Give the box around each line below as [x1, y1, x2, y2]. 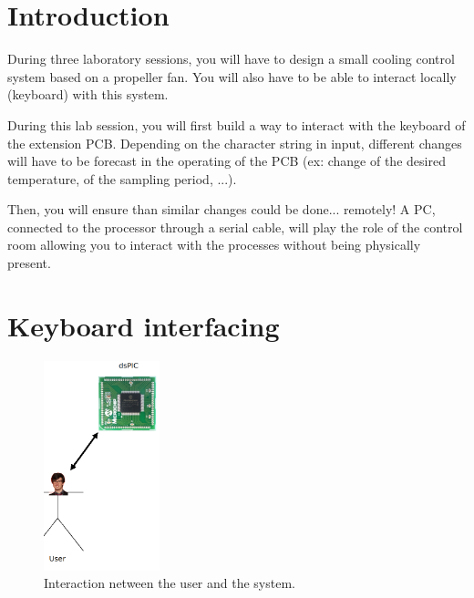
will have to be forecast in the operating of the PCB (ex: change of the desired [7, 151, 446, 170]
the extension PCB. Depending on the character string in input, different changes [7, 133, 462, 152]
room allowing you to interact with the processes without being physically [7, 235, 421, 254]
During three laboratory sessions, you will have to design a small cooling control [7, 49, 455, 68]
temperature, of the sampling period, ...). [7, 169, 237, 188]
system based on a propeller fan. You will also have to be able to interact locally [7, 67, 457, 86]
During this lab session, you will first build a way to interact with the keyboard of [7, 115, 466, 134]
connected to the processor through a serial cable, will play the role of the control [7, 217, 463, 236]
